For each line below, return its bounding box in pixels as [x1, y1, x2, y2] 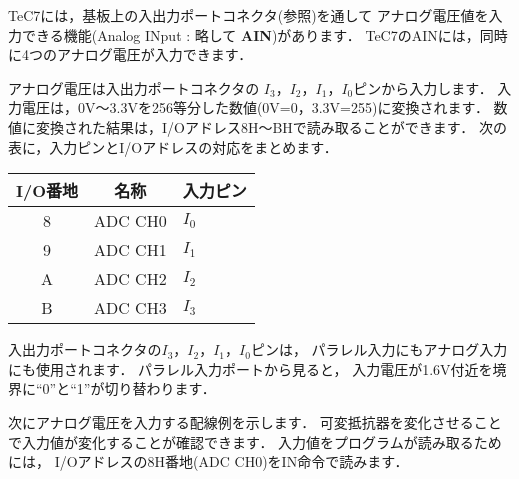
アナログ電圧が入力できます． [56, 44, 253, 65]
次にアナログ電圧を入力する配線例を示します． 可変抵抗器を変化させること [8, 411, 502, 432]
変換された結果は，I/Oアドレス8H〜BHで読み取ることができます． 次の [35, 116, 507, 137]
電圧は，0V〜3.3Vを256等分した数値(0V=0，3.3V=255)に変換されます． [21, 97, 489, 118]
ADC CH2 [94, 267, 167, 291]
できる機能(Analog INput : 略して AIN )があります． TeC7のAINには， [21, 24, 480, 45]
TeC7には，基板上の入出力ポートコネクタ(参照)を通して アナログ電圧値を [8, 5, 489, 25]
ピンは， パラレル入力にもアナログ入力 [250, 339, 508, 360]
